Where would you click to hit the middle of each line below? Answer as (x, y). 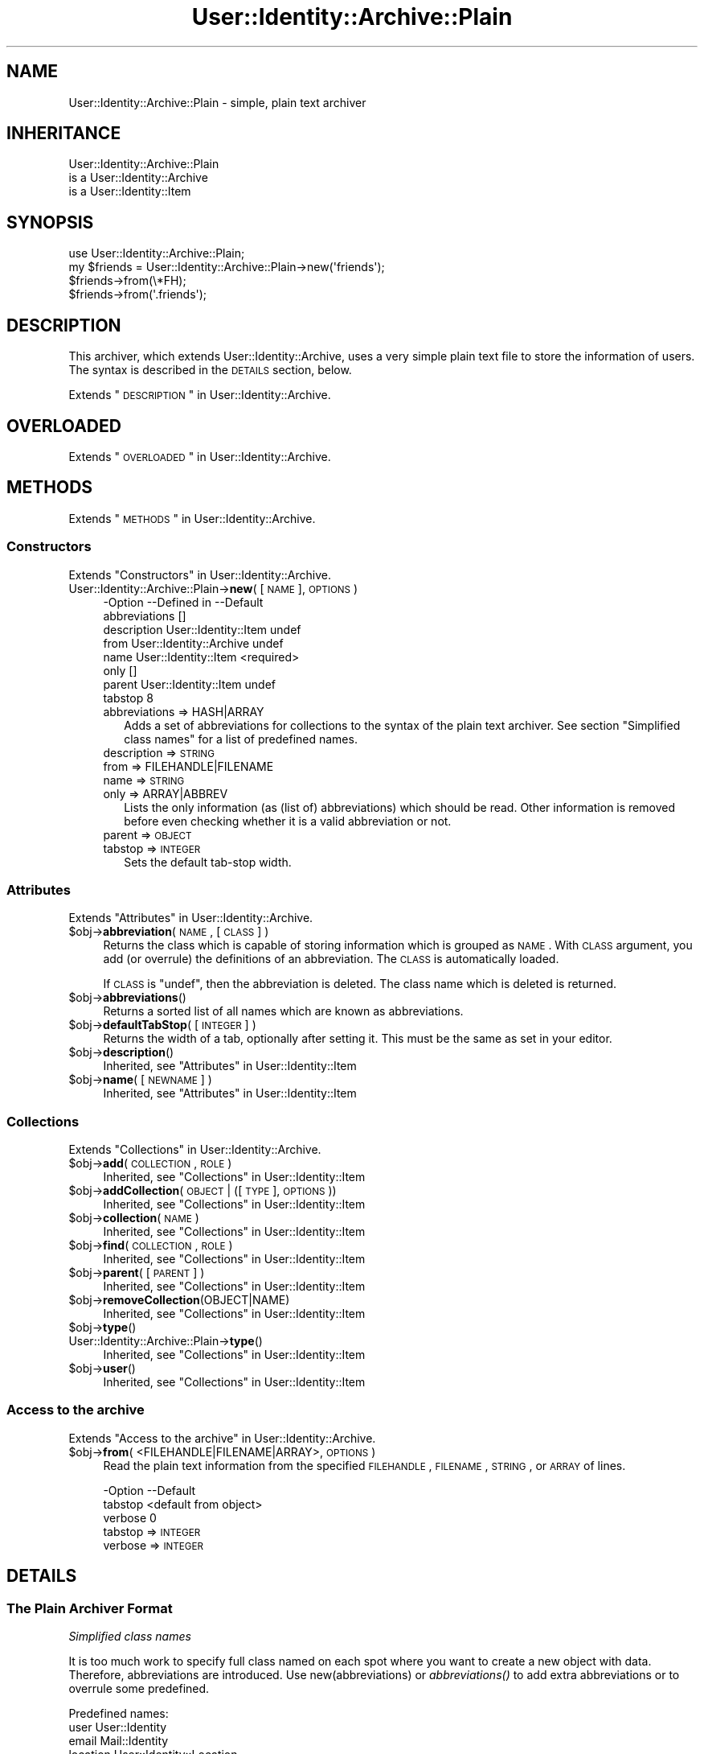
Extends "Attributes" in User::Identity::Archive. (191, 918)
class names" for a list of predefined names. (241, 739)
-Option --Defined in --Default (183, 602)
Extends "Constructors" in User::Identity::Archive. (200, 574)
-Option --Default (149, 1490)
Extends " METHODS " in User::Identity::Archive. (192, 518)
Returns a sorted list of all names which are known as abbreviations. (283, 1011)
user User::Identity (118, 1727)
